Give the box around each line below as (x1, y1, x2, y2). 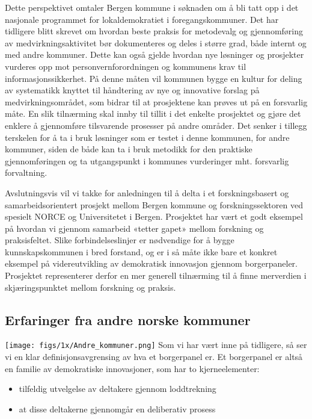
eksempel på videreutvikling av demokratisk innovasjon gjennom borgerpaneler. (5, 257, 298, 270)
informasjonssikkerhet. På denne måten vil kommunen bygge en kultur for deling (5, 72, 302, 84)
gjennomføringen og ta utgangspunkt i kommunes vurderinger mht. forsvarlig (5, 154, 289, 167)
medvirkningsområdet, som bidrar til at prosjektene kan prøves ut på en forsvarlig (5, 95, 308, 108)
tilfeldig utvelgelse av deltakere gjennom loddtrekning (19, 382, 216, 395)
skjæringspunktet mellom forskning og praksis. (5, 281, 176, 293)
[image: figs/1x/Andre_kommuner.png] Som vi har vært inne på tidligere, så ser (5, 338, 307, 351)
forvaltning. (5, 166, 47, 179)
